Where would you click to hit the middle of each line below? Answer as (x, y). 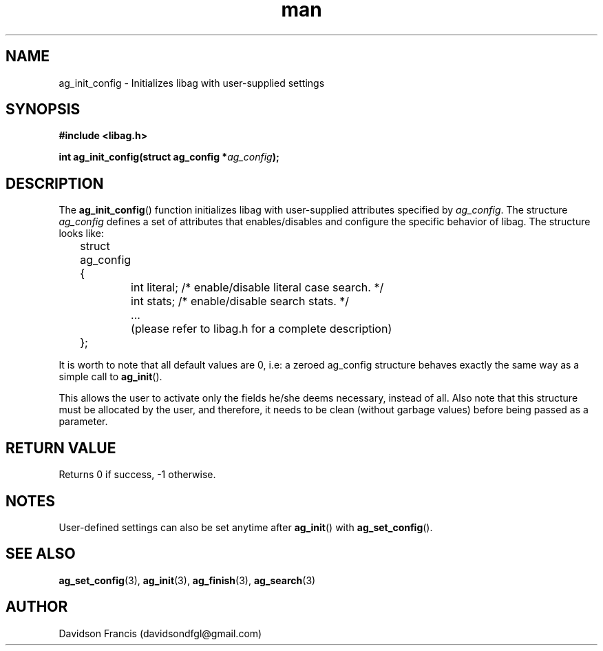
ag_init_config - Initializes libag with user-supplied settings (192, 83)
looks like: (81, 234)
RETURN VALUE (61, 448)
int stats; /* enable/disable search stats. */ (240, 301)
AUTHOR (37, 607)
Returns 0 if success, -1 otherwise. (137, 475)
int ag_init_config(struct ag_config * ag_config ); (169, 157)
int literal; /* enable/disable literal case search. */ (257, 288)
